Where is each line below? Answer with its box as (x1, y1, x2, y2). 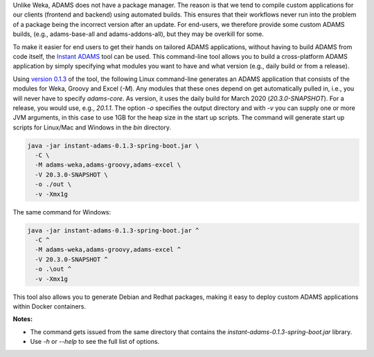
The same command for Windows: (12, 208, 112, 216)
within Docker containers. (12, 302, 87, 311)
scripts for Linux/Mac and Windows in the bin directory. (12, 123, 172, 131)
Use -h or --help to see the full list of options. (30, 338, 160, 346)
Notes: (12, 315, 33, 323)
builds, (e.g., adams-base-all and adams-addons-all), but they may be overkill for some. (12, 30, 265, 38)
